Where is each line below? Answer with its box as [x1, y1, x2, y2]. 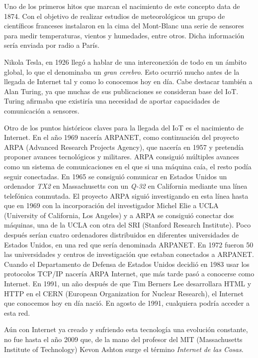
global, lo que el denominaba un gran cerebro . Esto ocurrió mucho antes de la [4, 66, 240, 77]
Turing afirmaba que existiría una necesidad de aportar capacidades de [4, 96, 220, 106]
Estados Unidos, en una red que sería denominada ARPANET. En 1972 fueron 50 [4, 239, 254, 249]
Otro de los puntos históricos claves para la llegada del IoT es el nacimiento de [4, 122, 244, 132]
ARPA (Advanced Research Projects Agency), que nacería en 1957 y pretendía [4, 141, 244, 152]
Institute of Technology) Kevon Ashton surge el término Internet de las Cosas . [4, 344, 244, 354]
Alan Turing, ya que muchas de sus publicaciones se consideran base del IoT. [4, 86, 239, 96]
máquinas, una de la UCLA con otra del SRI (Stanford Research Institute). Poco [4, 220, 251, 230]
